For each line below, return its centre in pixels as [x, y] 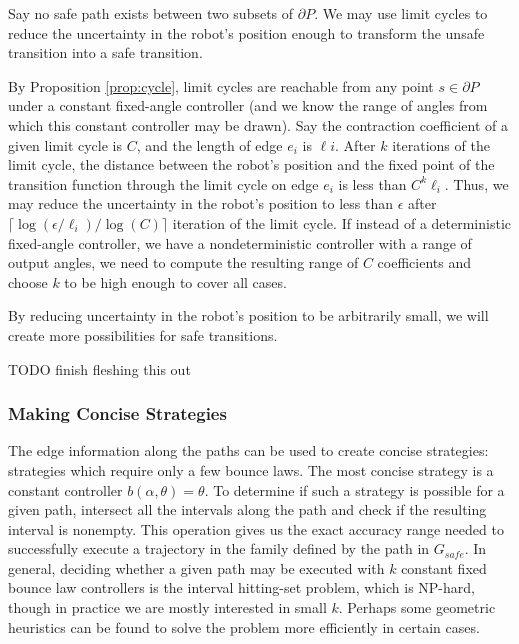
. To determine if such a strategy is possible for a [354, 489]
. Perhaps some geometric [417, 607]
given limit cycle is [65, 144]
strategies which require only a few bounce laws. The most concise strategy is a [251, 469]
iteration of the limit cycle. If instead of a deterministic [341, 222]
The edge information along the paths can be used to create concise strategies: [248, 450]
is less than [372, 183]
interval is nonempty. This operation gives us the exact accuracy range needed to [256, 528]
